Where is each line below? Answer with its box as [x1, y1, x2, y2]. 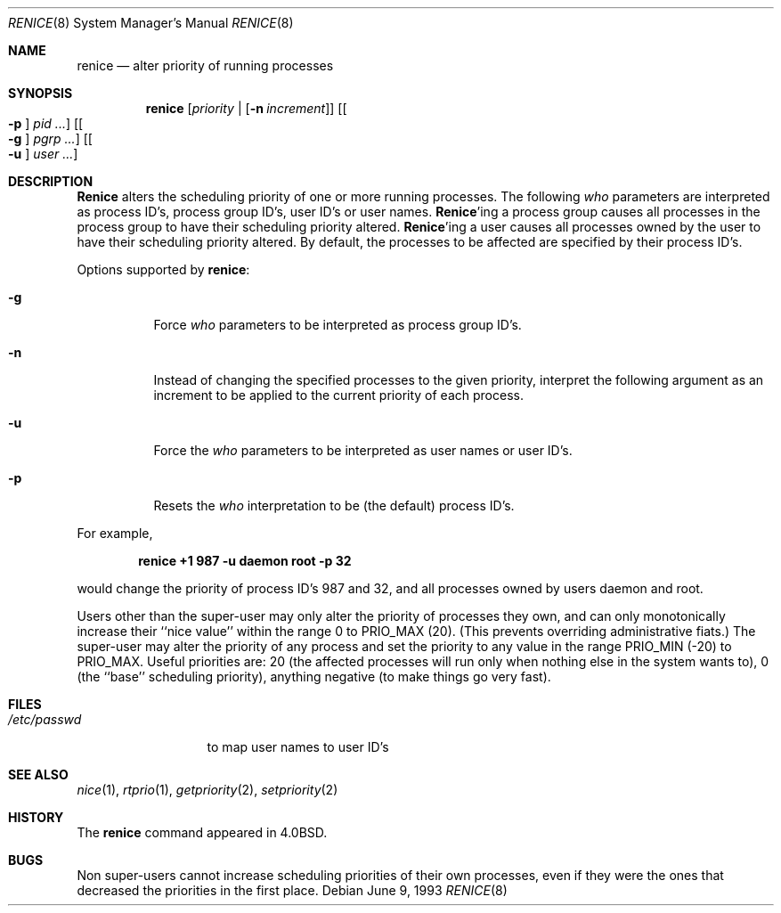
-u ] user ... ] [8, 146, 78, 161]
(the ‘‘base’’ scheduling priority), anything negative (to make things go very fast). [77, 669, 551, 684]
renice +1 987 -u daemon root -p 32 [138, 553, 352, 568]
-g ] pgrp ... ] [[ [8, 131, 93, 146]
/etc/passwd [8, 712, 82, 727]
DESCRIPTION [8, 174, 94, 189]
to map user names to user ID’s [207, 739, 389, 754]
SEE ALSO [8, 767, 69, 782]
